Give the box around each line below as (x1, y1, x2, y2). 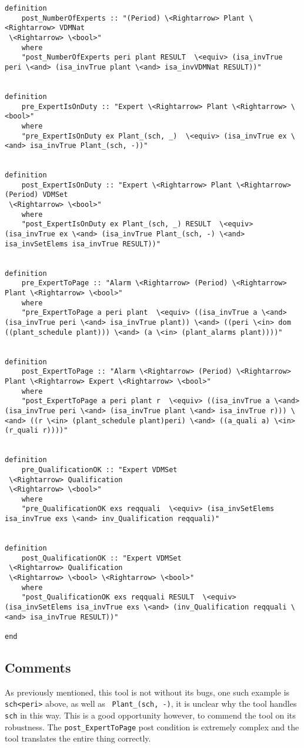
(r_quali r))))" (5, 426, 68, 435)
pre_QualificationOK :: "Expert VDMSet (21, 465, 178, 474)
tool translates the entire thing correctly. (5, 732, 151, 744)
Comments (5, 658, 71, 677)
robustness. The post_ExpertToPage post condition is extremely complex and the (5, 720, 299, 733)
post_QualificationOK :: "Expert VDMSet (21, 553, 182, 562)
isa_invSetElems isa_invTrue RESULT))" (5, 239, 161, 248)
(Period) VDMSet (5, 190, 68, 199)
